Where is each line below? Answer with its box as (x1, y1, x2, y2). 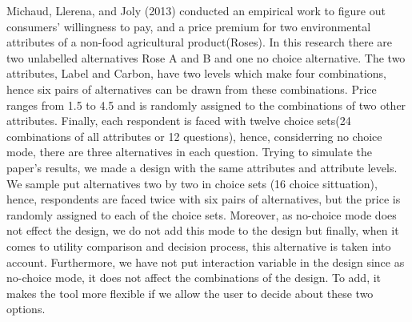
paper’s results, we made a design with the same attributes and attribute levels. (6, 159, 398, 175)
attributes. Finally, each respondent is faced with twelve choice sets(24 (6, 112, 351, 129)
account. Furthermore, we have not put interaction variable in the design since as (6, 253, 405, 270)
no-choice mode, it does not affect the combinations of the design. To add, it (6, 269, 382, 286)
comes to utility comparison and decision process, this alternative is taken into (6, 237, 391, 254)
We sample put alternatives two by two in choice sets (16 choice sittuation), (6, 175, 378, 191)
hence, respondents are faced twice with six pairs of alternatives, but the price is (6, 191, 401, 207)
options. (6, 300, 46, 317)
